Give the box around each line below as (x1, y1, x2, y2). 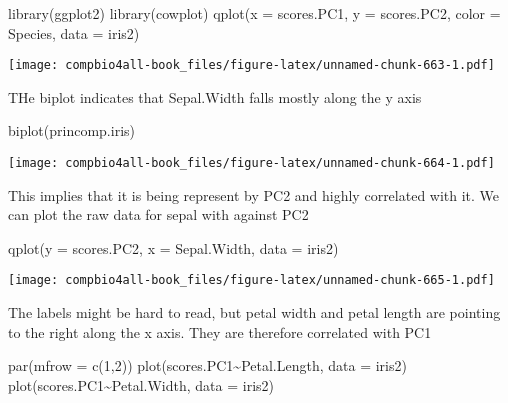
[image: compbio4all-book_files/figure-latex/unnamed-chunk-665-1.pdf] (8, 273, 495, 288)
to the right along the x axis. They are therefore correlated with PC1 (8, 321, 432, 342)
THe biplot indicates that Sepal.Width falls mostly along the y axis (8, 86, 422, 107)
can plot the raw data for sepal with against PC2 (8, 204, 309, 225)
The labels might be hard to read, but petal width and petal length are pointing (8, 302, 501, 323)
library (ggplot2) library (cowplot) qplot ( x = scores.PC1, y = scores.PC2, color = (8, 3, 501, 23)
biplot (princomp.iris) (8, 120, 135, 141)
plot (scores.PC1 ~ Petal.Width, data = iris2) (8, 374, 275, 395)
